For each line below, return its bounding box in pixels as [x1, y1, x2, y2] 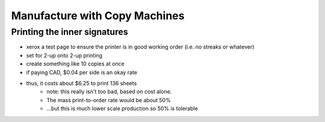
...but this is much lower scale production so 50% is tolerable [46, 105, 198, 112]
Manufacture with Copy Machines [11, 9, 185, 22]
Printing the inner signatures [11, 26, 129, 37]
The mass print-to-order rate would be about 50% [46, 96, 171, 103]
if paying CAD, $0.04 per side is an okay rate [26, 69, 138, 76]
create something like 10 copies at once [26, 60, 125, 67]
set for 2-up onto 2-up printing [26, 52, 102, 59]
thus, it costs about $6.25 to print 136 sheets [26, 79, 137, 87]
